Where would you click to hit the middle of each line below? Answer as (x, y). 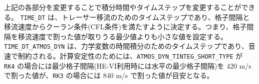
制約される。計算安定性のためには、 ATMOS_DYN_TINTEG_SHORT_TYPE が (130, 56)
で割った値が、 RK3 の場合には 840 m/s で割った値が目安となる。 (109, 75)
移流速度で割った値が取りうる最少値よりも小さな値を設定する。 (123, 36)
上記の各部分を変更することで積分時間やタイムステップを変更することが (123, 7)
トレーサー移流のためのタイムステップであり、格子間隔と (156, 17)
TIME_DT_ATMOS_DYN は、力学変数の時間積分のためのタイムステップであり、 (126, 46)
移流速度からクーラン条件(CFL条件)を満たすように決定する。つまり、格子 (126, 27)
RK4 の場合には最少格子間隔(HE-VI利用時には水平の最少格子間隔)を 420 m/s (128, 65)
